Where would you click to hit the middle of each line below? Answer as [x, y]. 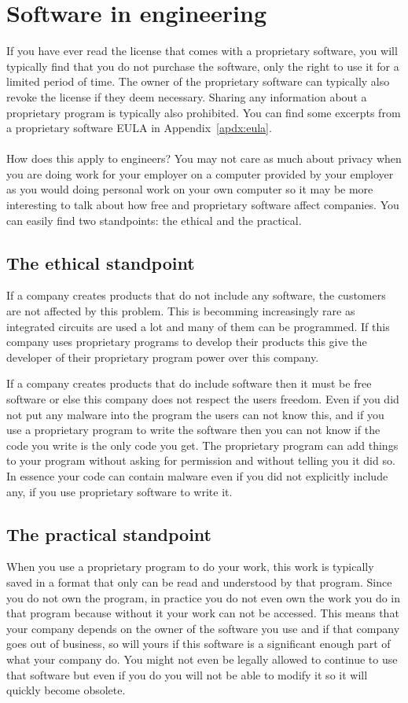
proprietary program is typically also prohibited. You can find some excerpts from [204, 112]
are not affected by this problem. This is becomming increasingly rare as [181, 311]
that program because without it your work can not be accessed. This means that [203, 613]
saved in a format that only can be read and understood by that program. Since [199, 582]
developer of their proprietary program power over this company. [163, 357]
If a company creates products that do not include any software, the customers [196, 295]
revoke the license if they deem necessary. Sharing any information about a [187, 96]
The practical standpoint [109, 534]
